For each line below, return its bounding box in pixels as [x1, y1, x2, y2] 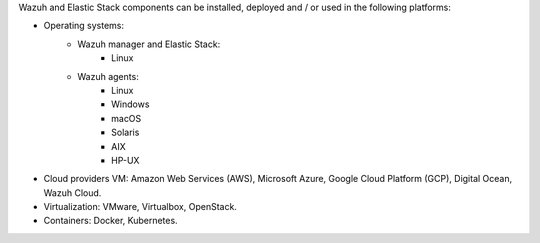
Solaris [111, 126, 140, 139]
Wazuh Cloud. [43, 186, 102, 199]
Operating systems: [43, 20, 125, 32]
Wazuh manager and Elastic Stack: [77, 38, 221, 50]
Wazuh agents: [77, 70, 139, 82]
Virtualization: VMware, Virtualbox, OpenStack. [43, 201, 237, 213]
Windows [111, 98, 150, 110]
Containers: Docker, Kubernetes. [43, 215, 179, 227]
